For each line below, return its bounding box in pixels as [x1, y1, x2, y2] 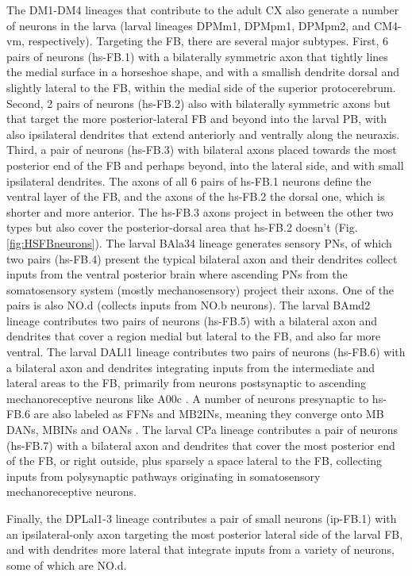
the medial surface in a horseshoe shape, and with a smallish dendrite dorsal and [6, 63, 399, 80]
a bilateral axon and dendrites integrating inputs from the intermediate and [6, 359, 375, 375]
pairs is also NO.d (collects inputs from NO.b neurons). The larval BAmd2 [6, 297, 371, 313]
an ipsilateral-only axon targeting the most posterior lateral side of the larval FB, [6, 525, 403, 542]
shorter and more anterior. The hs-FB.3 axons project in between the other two [6, 203, 394, 220]
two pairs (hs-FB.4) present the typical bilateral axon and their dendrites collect [6, 250, 398, 267]
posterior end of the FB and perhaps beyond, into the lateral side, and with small [6, 156, 404, 173]
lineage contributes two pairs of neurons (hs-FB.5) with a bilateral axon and [6, 312, 378, 328]
